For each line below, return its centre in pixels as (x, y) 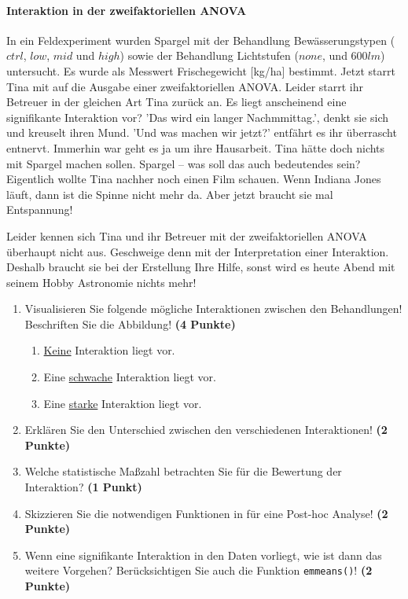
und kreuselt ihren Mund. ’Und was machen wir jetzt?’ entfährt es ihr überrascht (202, 132)
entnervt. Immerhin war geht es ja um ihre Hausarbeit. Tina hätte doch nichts (196, 147)
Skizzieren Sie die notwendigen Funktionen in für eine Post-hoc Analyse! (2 (206, 513)
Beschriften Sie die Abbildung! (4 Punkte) (130, 323)
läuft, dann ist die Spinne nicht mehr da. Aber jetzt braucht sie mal (170, 194)
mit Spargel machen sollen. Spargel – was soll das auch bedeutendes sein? (184, 163)
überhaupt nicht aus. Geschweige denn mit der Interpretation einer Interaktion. (198, 251)
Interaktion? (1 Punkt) (83, 487)
